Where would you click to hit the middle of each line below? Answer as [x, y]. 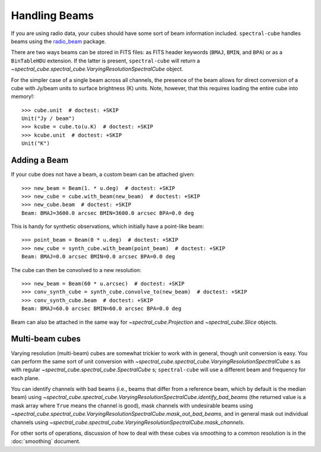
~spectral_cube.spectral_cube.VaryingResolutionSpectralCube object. [97, 69]
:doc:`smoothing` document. [46, 441]
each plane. [25, 378]
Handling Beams [53, 15]
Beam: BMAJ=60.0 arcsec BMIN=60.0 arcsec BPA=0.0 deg [101, 309]
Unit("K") [36, 143]
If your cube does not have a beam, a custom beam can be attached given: [103, 175]
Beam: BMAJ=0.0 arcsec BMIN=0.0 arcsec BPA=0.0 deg [98, 257]
